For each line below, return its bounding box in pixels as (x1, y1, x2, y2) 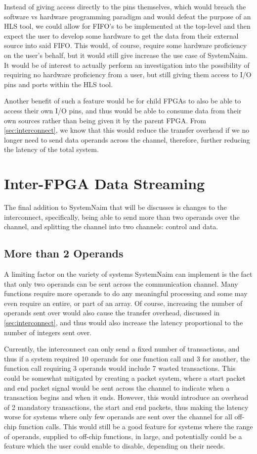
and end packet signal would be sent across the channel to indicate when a (4, 382, 230, 393)
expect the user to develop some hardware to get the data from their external (4, 30, 239, 41)
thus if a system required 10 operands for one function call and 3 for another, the (4, 353, 250, 363)
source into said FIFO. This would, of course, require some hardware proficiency (4, 40, 247, 50)
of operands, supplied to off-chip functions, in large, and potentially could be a (4, 431, 242, 441)
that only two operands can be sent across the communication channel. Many (4, 278, 238, 289)
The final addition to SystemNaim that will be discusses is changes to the (4, 202, 227, 212)
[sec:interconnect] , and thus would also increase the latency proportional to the (4, 317, 243, 327)
